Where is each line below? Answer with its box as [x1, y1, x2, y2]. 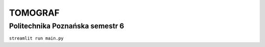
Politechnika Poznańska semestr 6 [9, 22, 125, 30]
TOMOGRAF [9, 7, 60, 18]
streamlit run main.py [9, 36, 64, 41]
